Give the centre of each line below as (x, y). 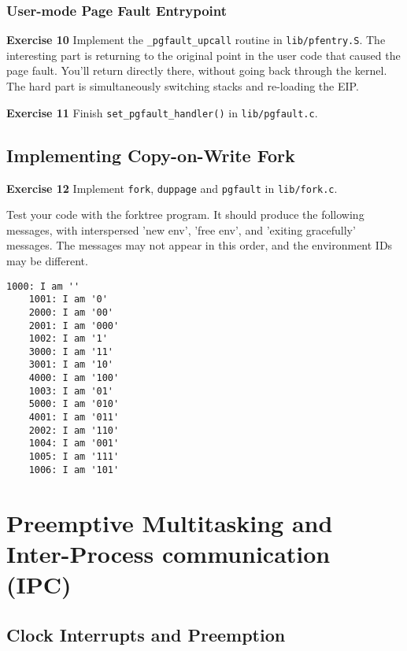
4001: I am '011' (74, 418)
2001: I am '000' (74, 325)
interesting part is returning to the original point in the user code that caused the (203, 55)
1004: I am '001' (74, 444)
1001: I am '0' (68, 300)
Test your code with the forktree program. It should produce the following (185, 215)
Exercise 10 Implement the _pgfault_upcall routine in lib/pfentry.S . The (196, 40)
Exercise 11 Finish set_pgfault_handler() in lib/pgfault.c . (162, 112)
